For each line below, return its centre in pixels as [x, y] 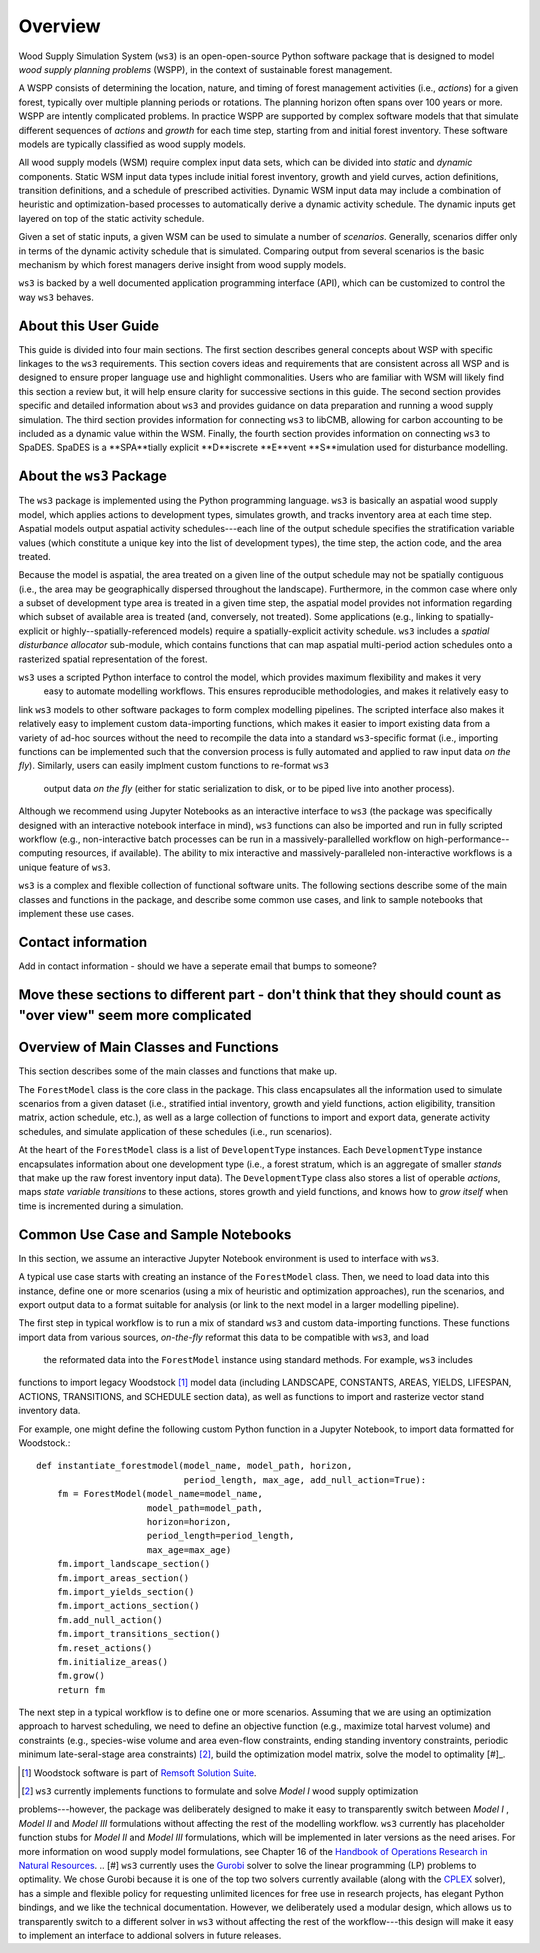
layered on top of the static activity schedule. [111, 218]
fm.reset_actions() [104, 1648]
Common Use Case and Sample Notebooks [155, 1234]
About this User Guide [89, 325]
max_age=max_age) [189, 1549]
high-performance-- [467, 839]
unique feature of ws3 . [64, 867]
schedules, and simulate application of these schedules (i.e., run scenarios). [175, 1131]
